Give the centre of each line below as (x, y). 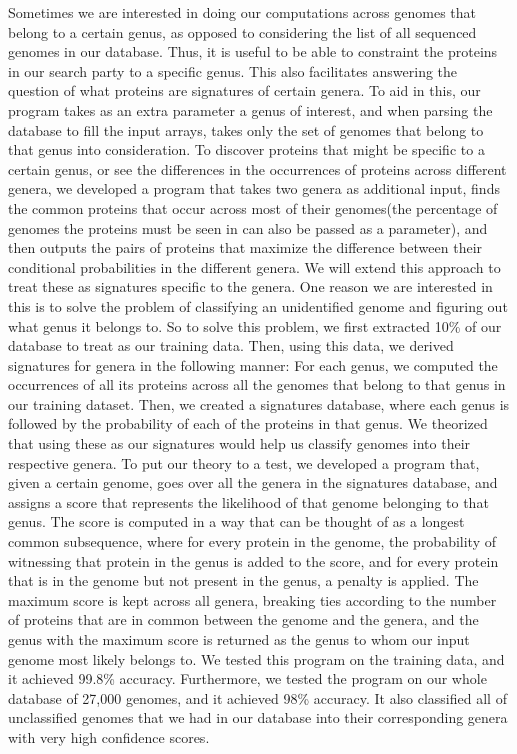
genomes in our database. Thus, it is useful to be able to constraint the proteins (253, 51)
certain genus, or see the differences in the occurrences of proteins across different (257, 168)
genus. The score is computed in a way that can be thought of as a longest (236, 521)
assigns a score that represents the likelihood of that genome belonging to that (248, 501)
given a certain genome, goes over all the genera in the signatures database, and (253, 482)
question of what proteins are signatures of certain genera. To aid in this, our (244, 90)
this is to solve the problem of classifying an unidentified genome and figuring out (258, 305)
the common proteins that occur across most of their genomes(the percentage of (253, 207)
